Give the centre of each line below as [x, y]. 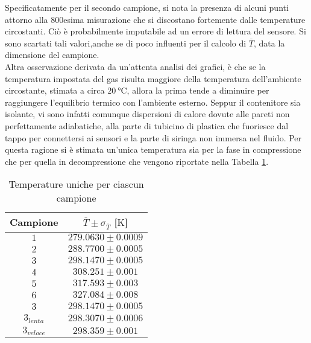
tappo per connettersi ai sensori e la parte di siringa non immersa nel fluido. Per [153, 137]
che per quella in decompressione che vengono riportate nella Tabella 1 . [137, 161]
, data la [269, 43]
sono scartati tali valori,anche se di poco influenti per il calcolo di [126, 43]
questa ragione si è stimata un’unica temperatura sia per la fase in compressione [153, 149]
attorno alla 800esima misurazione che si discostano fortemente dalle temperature [155, 19]
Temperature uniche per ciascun [76, 184]
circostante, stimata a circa [55, 90]
